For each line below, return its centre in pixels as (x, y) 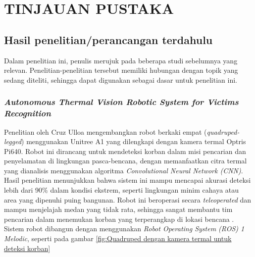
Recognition (27, 113)
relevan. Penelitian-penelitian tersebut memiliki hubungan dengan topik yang (121, 70)
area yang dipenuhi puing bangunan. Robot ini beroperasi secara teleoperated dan (128, 199)
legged (13, 141)
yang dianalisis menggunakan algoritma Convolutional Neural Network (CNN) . (124, 170)
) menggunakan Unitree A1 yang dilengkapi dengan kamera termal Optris (134, 141)
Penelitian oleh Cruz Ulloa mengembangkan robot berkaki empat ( (105, 131)
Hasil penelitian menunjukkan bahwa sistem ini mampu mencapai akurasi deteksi (127, 180)
